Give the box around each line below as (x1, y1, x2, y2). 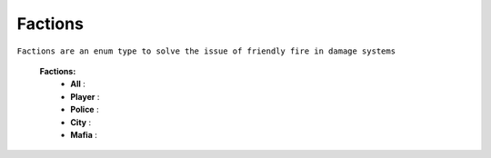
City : (70, 116, 91, 127)
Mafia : (70, 129, 97, 140)
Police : (70, 104, 99, 115)
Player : (70, 91, 100, 102)
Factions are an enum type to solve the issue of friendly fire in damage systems (16, 45, 396, 56)
